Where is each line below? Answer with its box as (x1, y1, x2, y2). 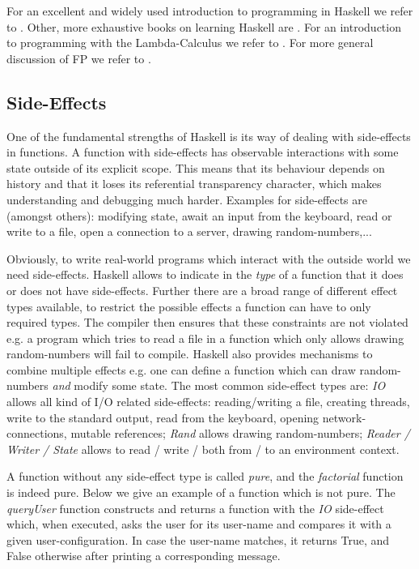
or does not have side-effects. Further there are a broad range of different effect (6, 281, 398, 298)
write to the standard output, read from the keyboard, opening (6, 409, 320, 426)
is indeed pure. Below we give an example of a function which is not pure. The (6, 484, 396, 501)
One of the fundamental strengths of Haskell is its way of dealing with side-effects (6, 127, 411, 144)
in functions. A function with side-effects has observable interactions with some (6, 143, 399, 160)
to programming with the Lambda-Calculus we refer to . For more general (6, 34, 374, 51)
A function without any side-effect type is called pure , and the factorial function (6, 468, 404, 485)
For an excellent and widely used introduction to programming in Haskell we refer (6, 2, 413, 19)
